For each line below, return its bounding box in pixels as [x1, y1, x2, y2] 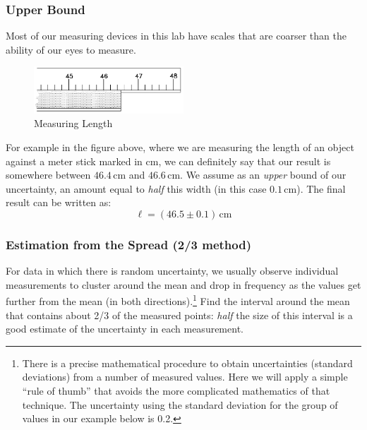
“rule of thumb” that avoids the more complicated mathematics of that [22, 383, 330, 398]
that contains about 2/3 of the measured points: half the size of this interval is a [6, 307, 353, 322]
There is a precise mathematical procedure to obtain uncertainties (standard [22, 355, 353, 370]
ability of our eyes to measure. [6, 42, 136, 56]
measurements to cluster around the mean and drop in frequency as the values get [6, 277, 361, 292]
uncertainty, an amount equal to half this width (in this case [6, 181, 267, 196]
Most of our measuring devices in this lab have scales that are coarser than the [6, 28, 347, 43]
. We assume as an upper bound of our [180, 167, 347, 182]
